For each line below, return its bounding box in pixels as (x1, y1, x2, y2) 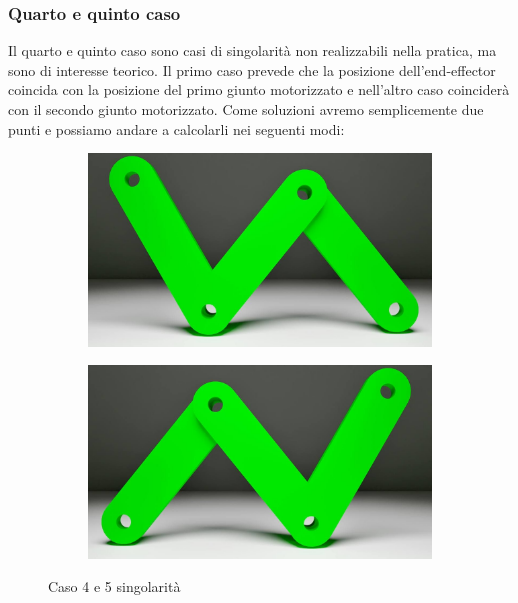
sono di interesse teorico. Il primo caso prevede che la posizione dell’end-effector (8, 59, 496, 80)
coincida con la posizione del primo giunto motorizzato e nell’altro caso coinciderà (8, 79, 510, 100)
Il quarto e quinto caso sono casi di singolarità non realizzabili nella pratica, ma (8, 40, 497, 61)
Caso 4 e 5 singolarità (48, 576, 181, 597)
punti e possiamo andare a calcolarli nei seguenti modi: (8, 118, 345, 139)
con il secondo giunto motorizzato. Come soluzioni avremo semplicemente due (8, 99, 484, 119)
